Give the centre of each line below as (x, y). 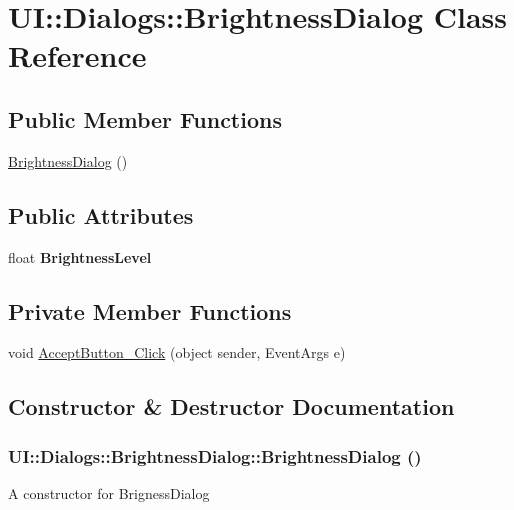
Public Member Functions (145, 118)
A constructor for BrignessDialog (109, 492)
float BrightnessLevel (80, 256)
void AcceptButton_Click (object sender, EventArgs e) (177, 352)
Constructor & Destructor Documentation (231, 406)
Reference (77, 55)
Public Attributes (101, 214)
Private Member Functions (150, 310)
